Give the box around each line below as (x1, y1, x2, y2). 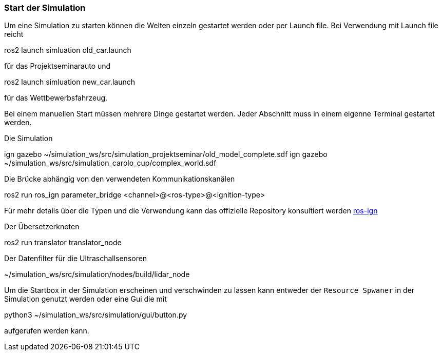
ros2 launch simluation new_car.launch (4, 77, 135, 87)
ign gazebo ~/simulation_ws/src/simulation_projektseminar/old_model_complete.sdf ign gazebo (4, 150, 328, 159)
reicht (4, 30, 24, 39)
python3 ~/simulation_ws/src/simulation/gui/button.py (4, 310, 187, 320)
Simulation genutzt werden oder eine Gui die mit (4, 294, 167, 304)
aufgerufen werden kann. (4, 326, 89, 336)
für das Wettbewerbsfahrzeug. (4, 93, 108, 103)
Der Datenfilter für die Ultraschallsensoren (4, 254, 147, 263)
